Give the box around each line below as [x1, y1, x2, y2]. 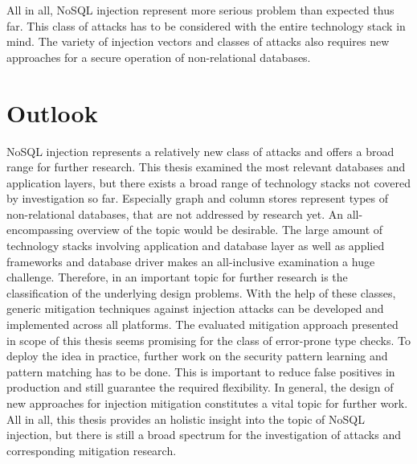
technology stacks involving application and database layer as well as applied [6, 237, 385, 254]
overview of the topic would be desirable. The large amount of [77, 221, 383, 238]
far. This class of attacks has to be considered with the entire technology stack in [6, 17, 406, 34]
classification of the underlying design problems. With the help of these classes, [6, 284, 396, 301]
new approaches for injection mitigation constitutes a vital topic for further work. [6, 395, 408, 411]
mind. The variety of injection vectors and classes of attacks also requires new [6, 33, 390, 50]
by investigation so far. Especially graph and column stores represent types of [6, 190, 388, 207]
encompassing [6, 221, 74, 238]
